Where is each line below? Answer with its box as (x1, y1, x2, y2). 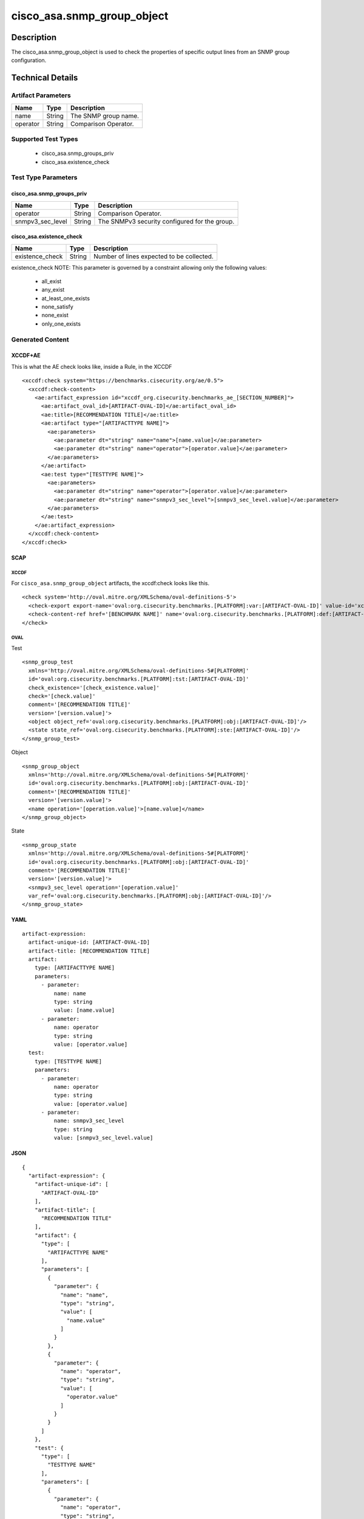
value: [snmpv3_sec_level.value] (53, 1134, 153, 1142)
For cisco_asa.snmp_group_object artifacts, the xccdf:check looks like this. (11, 580, 210, 586)
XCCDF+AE (11, 352, 41, 359)
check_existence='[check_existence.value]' (28, 684, 160, 691)
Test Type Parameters (11, 173, 78, 182)
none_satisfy (41, 303, 74, 310)
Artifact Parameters (11, 91, 71, 100)
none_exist (41, 312, 69, 319)
